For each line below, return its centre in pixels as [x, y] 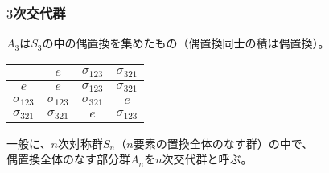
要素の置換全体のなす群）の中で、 [223, 143]
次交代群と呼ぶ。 [207, 159]
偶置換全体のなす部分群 [68, 159]
